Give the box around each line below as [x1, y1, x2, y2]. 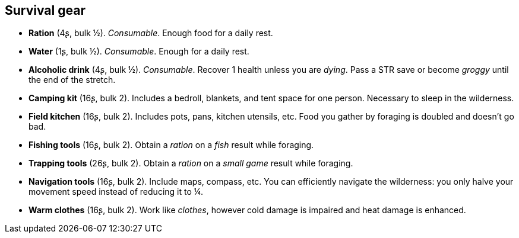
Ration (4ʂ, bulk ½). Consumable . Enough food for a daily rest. [29, 28, 273, 38]
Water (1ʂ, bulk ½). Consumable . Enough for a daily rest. [29, 46, 249, 57]
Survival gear [5, 3, 86, 18]
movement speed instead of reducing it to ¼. [29, 186, 204, 197]
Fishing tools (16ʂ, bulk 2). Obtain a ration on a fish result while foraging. [29, 140, 314, 150]
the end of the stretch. [29, 75, 116, 85]
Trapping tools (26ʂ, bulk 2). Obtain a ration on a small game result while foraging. [29, 158, 353, 169]
